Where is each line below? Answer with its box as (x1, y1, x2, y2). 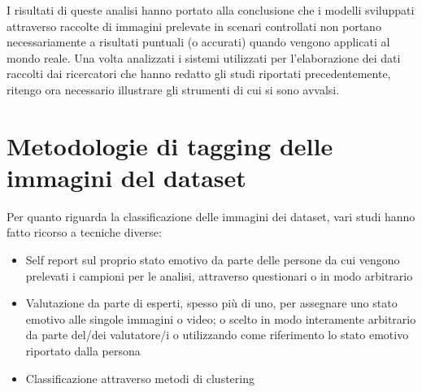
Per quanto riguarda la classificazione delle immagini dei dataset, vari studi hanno (7, 207, 415, 224)
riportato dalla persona (25, 342, 141, 359)
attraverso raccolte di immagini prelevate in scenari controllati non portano (7, 17, 381, 34)
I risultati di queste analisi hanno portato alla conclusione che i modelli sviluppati (7, 2, 415, 18)
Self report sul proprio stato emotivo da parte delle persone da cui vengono (25, 251, 400, 268)
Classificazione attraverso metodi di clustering (25, 369, 255, 386)
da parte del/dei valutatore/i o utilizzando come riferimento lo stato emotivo (25, 326, 409, 343)
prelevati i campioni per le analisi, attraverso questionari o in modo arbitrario (25, 267, 413, 284)
